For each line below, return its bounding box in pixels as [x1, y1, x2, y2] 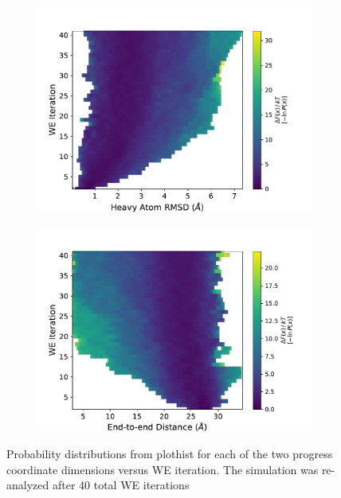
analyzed [6, 477, 49, 493]
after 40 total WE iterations [52, 477, 190, 493]
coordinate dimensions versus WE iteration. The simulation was [6, 461, 319, 477]
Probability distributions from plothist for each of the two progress [6, 445, 333, 462]
